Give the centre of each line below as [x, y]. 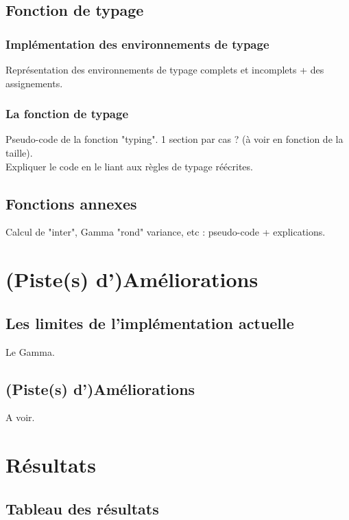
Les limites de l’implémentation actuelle [150, 323]
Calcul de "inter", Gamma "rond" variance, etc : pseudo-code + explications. [166, 232]
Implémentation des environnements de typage [137, 44]
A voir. [20, 417]
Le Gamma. [30, 351]
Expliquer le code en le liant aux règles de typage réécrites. [129, 166]
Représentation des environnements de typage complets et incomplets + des [165, 69]
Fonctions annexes [71, 203]
